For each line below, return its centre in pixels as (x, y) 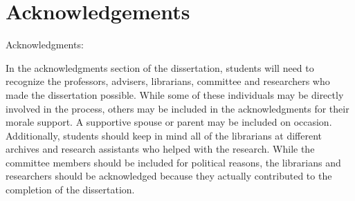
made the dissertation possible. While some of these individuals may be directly (175, 94)
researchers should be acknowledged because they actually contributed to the (169, 176)
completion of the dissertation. (70, 190)
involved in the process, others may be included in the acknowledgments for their (177, 108)
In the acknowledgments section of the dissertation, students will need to (160, 67)
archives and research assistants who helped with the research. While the (160, 149)
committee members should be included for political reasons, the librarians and (173, 162)
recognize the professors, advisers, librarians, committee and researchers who (168, 81)
